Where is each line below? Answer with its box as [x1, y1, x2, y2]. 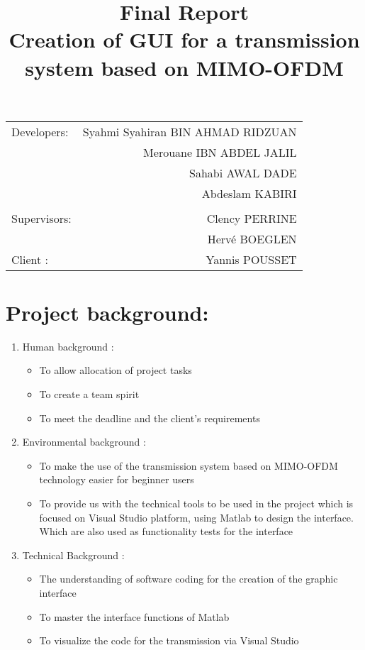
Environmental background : [22, 434, 146, 449]
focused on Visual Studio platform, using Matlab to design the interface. [39, 509, 354, 524]
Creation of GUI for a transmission [9, 25, 360, 54]
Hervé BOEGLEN [207, 230, 297, 247]
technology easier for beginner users [39, 472, 194, 487]
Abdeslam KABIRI [201, 184, 297, 202]
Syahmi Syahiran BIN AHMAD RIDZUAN [82, 123, 297, 140]
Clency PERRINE [206, 209, 297, 226]
